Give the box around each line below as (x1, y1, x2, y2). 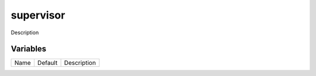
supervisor (11, 9, 66, 21)
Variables (11, 44, 47, 54)
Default (37, 59, 58, 67)
